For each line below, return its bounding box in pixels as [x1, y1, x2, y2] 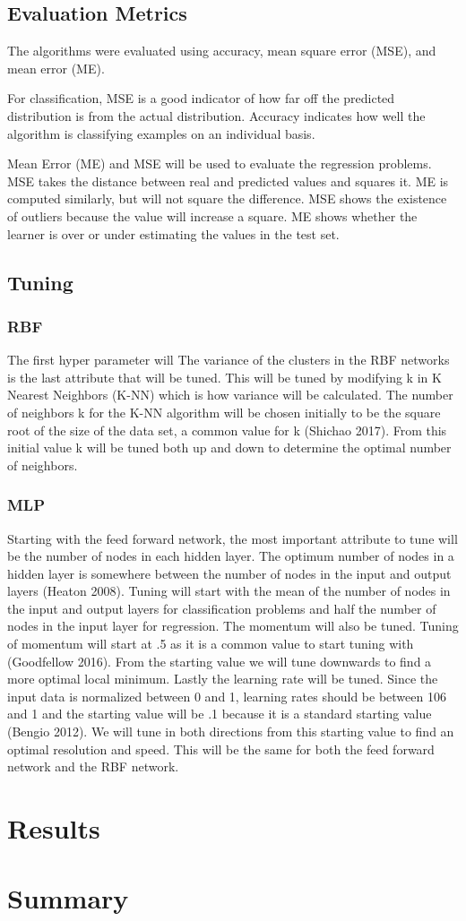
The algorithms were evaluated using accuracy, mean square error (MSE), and [7, 41, 436, 60]
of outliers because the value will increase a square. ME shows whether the [7, 206, 418, 225]
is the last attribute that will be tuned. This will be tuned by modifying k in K [7, 367, 442, 386]
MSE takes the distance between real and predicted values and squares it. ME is [7, 171, 449, 190]
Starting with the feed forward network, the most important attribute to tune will [7, 529, 458, 547]
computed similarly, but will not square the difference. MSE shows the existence [7, 189, 447, 208]
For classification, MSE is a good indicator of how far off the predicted [7, 89, 395, 108]
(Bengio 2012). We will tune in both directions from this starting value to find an [7, 722, 454, 741]
